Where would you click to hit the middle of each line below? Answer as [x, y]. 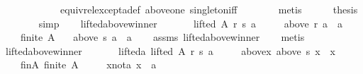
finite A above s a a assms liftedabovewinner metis [162, 37]
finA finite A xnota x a [88, 64]
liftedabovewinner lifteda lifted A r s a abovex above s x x [170, 50]
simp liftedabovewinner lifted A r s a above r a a [191, 23]
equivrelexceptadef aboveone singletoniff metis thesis [209, 9]
